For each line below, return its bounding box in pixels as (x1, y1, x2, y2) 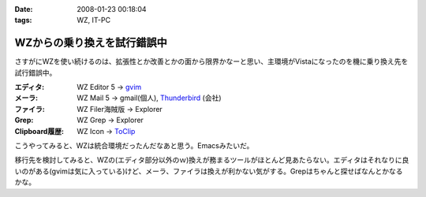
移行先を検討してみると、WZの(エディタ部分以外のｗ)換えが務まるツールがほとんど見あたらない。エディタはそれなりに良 (14, 155, 409, 165)
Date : (14, 5, 33, 13)
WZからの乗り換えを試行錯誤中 (14, 36, 167, 50)
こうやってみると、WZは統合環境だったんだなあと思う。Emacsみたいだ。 (14, 141, 254, 151)
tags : (14, 16, 32, 25)
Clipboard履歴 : (14, 126, 65, 136)
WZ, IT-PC (77, 16, 110, 25)
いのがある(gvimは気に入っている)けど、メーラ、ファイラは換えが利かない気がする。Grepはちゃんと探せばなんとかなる (14, 166, 403, 176)
